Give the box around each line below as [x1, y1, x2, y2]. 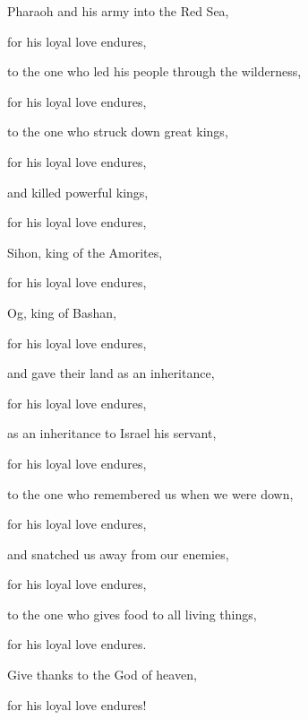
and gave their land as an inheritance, [7, 364, 215, 382]
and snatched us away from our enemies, [7, 544, 229, 563]
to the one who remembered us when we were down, [7, 484, 294, 503]
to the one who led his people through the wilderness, [7, 62, 302, 81]
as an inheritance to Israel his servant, [7, 424, 217, 443]
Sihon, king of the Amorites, [7, 242, 163, 261]
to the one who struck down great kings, [7, 122, 228, 141]
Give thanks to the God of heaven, [7, 665, 197, 684]
